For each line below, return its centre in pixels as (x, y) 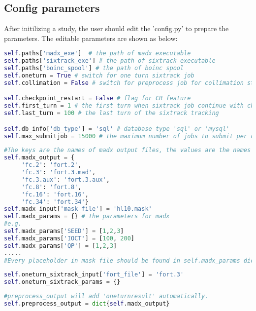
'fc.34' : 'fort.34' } (55, 202)
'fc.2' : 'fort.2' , (51, 165)
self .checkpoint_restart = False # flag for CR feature (97, 98)
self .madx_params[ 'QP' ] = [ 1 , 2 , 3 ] (61, 246)
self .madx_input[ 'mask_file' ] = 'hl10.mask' (78, 209)
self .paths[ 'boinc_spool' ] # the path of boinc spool (94, 68)
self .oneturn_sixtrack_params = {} (62, 282)
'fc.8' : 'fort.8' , (51, 187)
